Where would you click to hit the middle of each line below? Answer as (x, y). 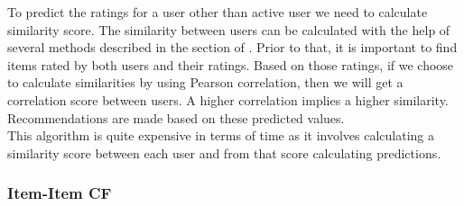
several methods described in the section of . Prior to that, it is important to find (232, 47)
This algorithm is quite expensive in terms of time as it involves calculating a (221, 135)
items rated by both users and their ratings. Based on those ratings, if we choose (231, 64)
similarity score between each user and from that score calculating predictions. (224, 152)
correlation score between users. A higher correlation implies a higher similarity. (228, 99)
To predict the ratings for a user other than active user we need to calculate (218, 12)
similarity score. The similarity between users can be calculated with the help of (229, 29)
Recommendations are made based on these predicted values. (176, 117)
